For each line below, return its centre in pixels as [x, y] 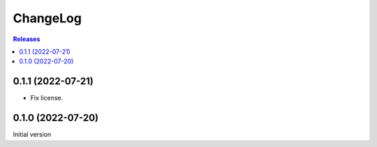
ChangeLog [47, 18]
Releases [27, 39]
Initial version [32, 134]
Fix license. [47, 98]
